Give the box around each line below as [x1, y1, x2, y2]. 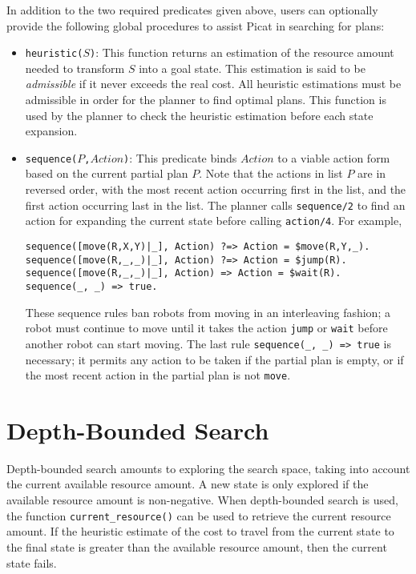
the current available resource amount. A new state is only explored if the [6, 476, 369, 492]
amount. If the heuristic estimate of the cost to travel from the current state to [6, 523, 394, 540]
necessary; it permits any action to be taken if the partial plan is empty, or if [25, 351, 404, 367]
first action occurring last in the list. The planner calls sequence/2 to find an [25, 196, 406, 213]
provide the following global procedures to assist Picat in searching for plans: [6, 17, 385, 34]
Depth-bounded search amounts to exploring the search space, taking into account [6, 460, 410, 476]
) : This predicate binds [123, 149, 237, 166]
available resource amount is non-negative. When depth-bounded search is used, [6, 492, 398, 508]
